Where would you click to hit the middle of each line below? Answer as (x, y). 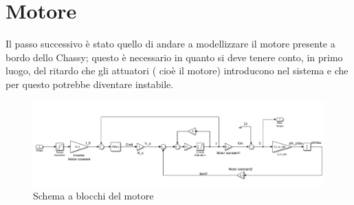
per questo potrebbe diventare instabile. (90, 84)
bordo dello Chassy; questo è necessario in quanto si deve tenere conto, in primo (174, 57)
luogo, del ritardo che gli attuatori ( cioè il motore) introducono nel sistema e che (177, 71)
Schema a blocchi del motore (93, 196)
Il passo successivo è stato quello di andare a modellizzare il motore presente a (170, 44)
